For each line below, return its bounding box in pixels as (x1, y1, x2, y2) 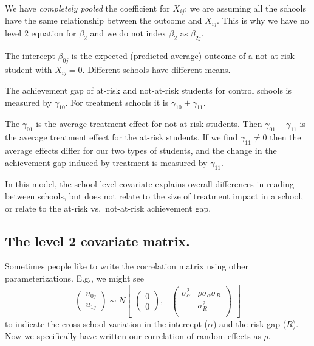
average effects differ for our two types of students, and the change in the (5, 144, 277, 156)
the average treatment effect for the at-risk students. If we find (5, 131, 238, 144)
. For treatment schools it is (65, 95, 169, 108)
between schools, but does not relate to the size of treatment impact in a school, (5, 189, 304, 202)
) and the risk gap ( (213, 317, 287, 330)
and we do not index (90, 26, 166, 39)
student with (5, 63, 52, 75)
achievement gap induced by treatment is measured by (5, 156, 208, 168)
